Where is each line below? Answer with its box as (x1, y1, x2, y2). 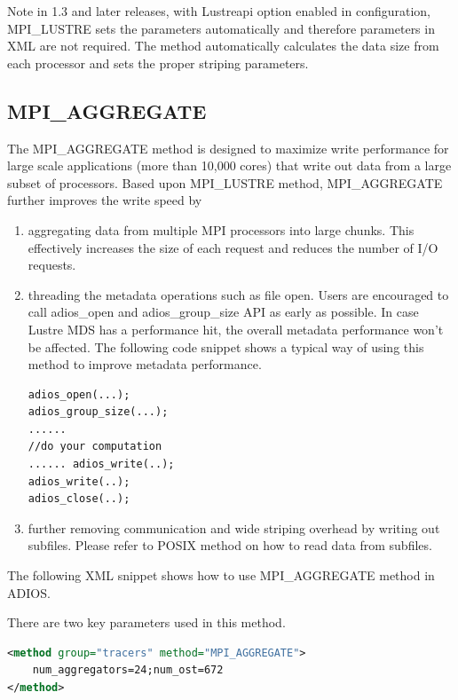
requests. (28, 256, 76, 274)
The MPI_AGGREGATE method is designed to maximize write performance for (7, 138, 449, 157)
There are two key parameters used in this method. (7, 613, 286, 632)
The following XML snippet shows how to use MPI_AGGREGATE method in (7, 566, 435, 585)
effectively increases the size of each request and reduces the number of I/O (28, 238, 438, 256)
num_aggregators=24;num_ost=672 (32, 664, 224, 677)
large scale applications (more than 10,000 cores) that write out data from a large (7, 156, 452, 175)
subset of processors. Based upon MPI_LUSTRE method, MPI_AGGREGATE (7, 173, 443, 192)
